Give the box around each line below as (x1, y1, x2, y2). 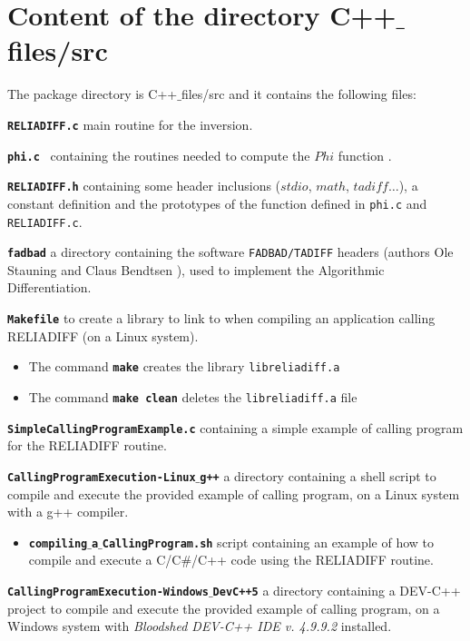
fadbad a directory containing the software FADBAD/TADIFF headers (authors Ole (7, 242, 454, 261)
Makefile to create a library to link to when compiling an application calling (7, 309, 436, 328)
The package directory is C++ (7, 84, 178, 104)
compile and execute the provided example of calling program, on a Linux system (7, 484, 460, 503)
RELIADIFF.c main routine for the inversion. (7, 114, 253, 133)
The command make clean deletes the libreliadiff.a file (28, 387, 357, 406)
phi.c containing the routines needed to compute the (7, 145, 310, 164)
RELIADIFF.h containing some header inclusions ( (7, 176, 281, 195)
